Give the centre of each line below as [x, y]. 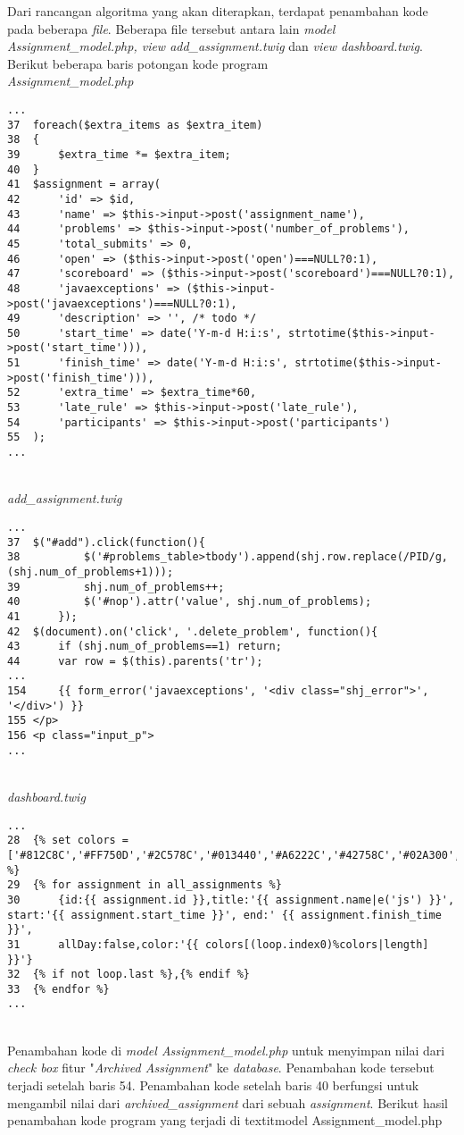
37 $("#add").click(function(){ [106, 542]
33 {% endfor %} [58, 989]
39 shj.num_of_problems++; [116, 587]
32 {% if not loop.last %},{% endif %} [129, 975]
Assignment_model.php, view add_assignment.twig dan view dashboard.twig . [215, 46]
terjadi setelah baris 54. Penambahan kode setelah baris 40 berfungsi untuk [213, 1085]
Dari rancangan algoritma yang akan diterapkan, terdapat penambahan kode [218, 11]
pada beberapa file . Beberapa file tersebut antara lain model [171, 28]
